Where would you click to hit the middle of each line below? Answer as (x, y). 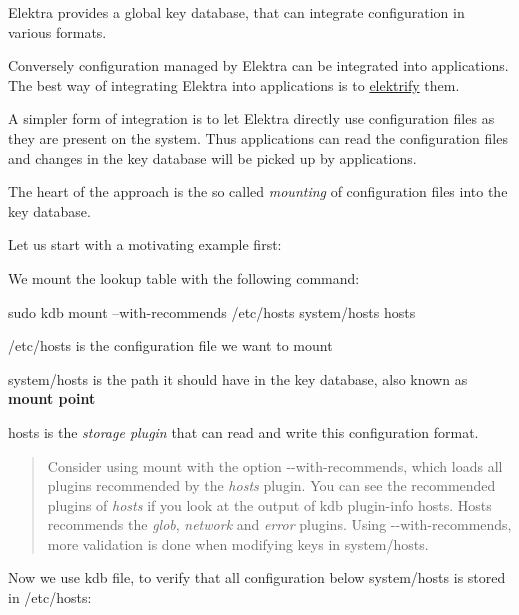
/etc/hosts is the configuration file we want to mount (170, 345)
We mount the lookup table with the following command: (184, 277)
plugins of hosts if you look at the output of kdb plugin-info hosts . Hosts (269, 504)
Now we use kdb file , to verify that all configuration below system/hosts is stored (257, 577)
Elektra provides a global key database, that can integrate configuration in (236, 12)
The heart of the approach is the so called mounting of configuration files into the (258, 191)
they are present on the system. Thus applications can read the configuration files (258, 137)
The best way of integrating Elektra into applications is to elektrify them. (234, 84)
